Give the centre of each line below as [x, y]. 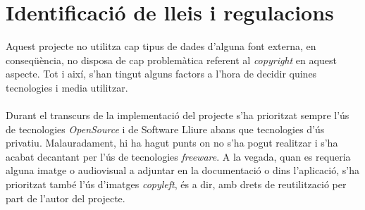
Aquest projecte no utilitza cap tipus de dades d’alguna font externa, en [161, 46]
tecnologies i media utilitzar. [67, 87]
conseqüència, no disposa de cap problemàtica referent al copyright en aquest [171, 60]
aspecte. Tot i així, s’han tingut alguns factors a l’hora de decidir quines [161, 74]
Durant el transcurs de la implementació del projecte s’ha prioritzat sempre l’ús [178, 115]
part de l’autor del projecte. [66, 198]
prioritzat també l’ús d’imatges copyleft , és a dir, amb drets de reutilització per [176, 184]
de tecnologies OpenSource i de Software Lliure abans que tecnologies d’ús [165, 129]
